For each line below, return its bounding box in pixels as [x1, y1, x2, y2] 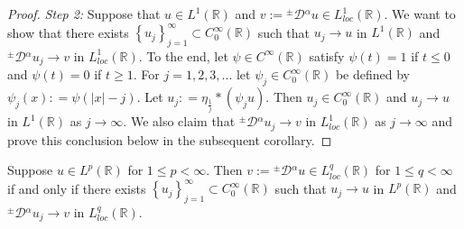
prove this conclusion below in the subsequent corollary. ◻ [7, 130, 332, 149]
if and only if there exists [7, 179, 146, 197]
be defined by [335, 65, 410, 84]
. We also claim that [123, 112, 236, 131]
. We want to [384, 5, 456, 23]
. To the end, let [138, 46, 228, 65]
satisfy [309, 46, 345, 65]
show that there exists [7, 23, 129, 41]
